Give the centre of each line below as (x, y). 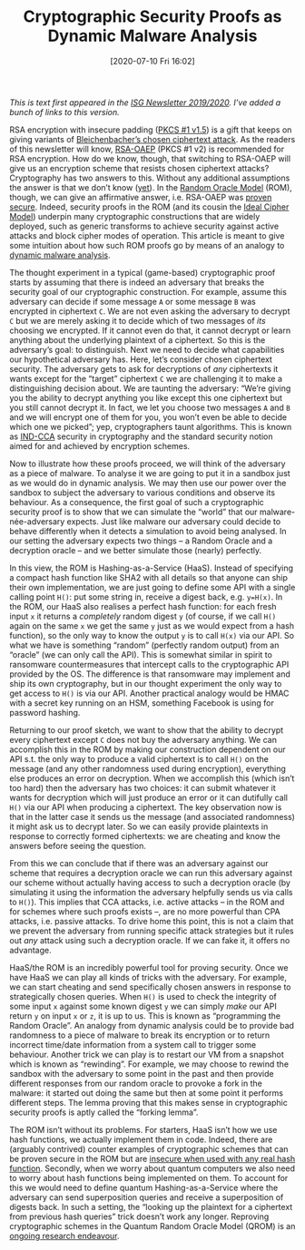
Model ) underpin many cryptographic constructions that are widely (135, 216)
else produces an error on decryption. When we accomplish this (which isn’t (152, 778)
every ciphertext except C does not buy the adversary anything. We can (143, 739)
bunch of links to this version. (64, 112)
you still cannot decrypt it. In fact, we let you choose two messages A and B (150, 407)
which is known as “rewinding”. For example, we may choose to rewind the (149, 1064)
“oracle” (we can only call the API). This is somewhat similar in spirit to (141, 654)
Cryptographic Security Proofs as (152, 17)
